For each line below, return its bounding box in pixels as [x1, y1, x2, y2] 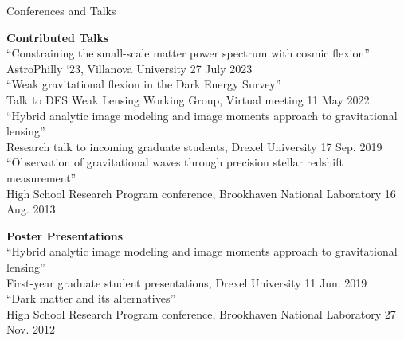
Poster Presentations [6, 227, 124, 244]
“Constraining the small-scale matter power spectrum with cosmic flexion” [6, 45, 370, 61]
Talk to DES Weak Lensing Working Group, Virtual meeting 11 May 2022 [6, 91, 370, 107]
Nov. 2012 [6, 321, 56, 338]
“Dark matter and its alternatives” [6, 290, 176, 307]
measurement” [6, 169, 76, 186]
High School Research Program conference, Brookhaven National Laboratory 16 [6, 185, 396, 201]
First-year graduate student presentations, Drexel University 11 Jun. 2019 [6, 274, 367, 291]
